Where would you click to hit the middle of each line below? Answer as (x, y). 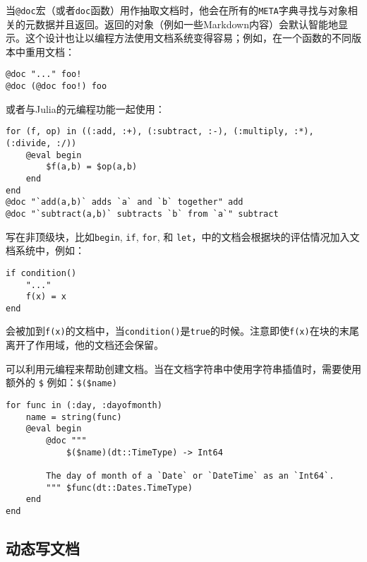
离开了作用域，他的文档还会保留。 (85, 345)
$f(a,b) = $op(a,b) (92, 167)
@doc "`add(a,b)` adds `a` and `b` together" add (125, 202)
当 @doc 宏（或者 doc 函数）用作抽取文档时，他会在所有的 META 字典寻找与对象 (177, 10)
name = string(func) (74, 417)
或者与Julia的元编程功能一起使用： (85, 108)
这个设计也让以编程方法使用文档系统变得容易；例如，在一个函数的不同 (188, 38)
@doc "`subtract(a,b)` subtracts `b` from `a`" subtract (142, 214)
